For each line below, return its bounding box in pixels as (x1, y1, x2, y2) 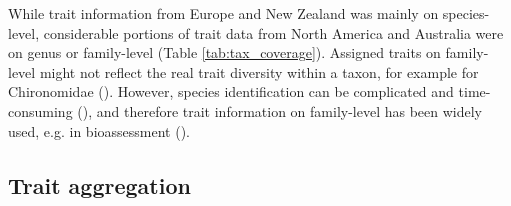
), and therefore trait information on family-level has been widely (82, 100, 483, 121)
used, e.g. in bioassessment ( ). (8, 120, 190, 141)
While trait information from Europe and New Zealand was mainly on (8, 3, 439, 23)
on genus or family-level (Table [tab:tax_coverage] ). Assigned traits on (8, 42, 441, 63)
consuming (8, 100, 73, 121)
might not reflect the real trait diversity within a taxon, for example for (39, 61, 479, 82)
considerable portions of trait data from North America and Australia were (43, 22, 504, 43)
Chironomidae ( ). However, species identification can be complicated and (8, 81, 454, 102)
